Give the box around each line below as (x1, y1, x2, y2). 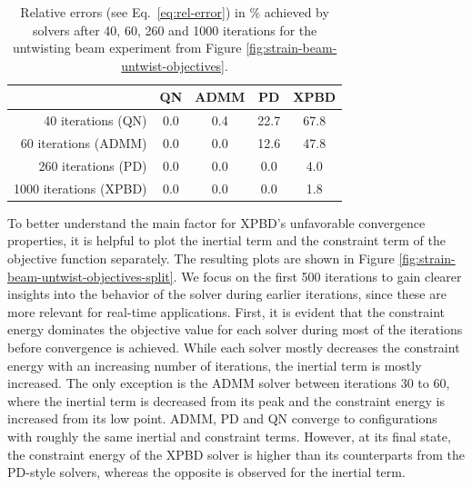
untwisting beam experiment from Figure (12, 38, 242, 57)
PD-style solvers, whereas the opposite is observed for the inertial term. (7, 462, 406, 482)
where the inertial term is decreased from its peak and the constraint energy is (7, 391, 445, 410)
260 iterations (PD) (38, 155, 147, 174)
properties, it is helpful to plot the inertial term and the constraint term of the (7, 231, 446, 250)
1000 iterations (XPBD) (14, 178, 147, 197)
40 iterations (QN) (44, 111, 147, 130)
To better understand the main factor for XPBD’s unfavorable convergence (7, 213, 426, 232)
